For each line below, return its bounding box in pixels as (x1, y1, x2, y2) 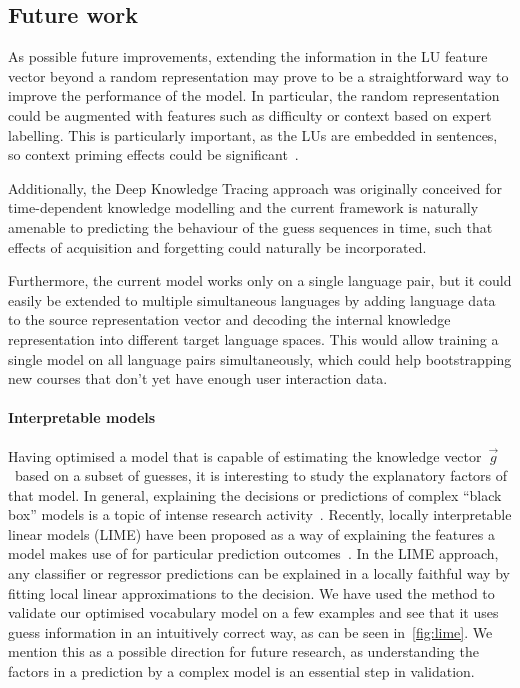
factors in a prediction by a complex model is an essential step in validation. (8, 661, 475, 682)
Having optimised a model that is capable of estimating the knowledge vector (8, 445, 482, 466)
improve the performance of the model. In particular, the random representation (8, 85, 500, 106)
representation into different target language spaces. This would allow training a (8, 328, 499, 349)
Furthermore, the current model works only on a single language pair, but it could (8, 270, 512, 291)
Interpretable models (8, 407, 156, 428)
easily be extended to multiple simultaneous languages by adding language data (8, 289, 496, 310)
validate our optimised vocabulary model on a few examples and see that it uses (8, 602, 499, 623)
